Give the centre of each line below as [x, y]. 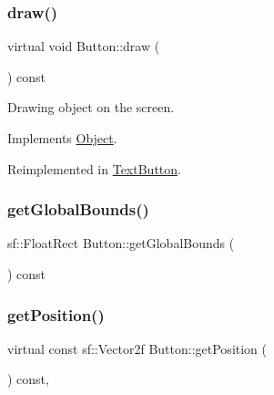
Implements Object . [62, 138]
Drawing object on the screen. [91, 107]
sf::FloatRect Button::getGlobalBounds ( [121, 243]
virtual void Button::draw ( [84, 46]
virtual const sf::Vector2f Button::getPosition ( [137, 348]
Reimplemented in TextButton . [94, 168]
